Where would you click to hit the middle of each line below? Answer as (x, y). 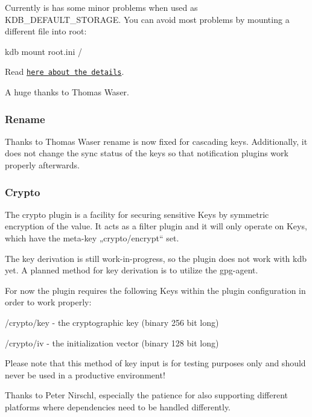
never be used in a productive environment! (85, 374)
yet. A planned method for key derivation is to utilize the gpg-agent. (132, 270)
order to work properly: (48, 302)
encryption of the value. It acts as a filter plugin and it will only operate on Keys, (156, 226)
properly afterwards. (42, 165)
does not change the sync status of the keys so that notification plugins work (147, 153)
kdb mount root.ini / (44, 51)
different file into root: (46, 31)
